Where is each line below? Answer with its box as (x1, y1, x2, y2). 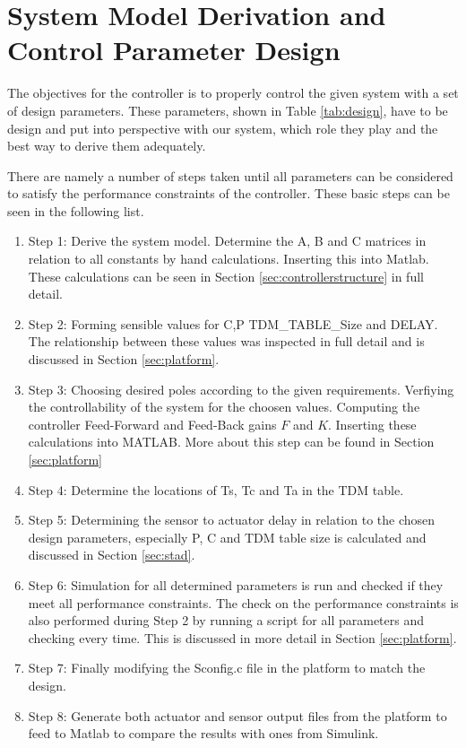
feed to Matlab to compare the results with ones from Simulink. (28, 724, 379, 743)
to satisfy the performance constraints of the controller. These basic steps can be (7, 184, 450, 203)
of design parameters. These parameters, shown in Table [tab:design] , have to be (7, 100, 448, 119)
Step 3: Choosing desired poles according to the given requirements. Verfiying (28, 379, 454, 398)
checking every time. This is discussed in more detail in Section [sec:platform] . (28, 628, 457, 647)
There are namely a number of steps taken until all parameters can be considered (7, 166, 453, 185)
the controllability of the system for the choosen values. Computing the (28, 397, 420, 416)
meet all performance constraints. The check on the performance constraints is (28, 593, 459, 612)
